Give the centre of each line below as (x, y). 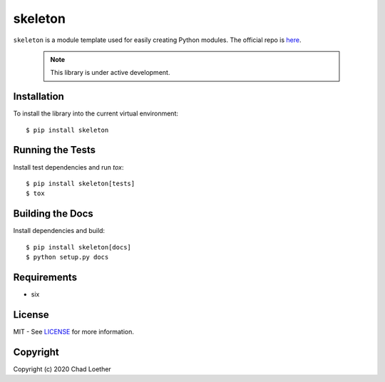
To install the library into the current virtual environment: (96, 113)
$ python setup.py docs (67, 257)
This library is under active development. (110, 73)
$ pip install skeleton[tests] (81, 183)
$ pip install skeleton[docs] (79, 247)
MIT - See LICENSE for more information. (74, 331)
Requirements (45, 277)
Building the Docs (53, 214)
